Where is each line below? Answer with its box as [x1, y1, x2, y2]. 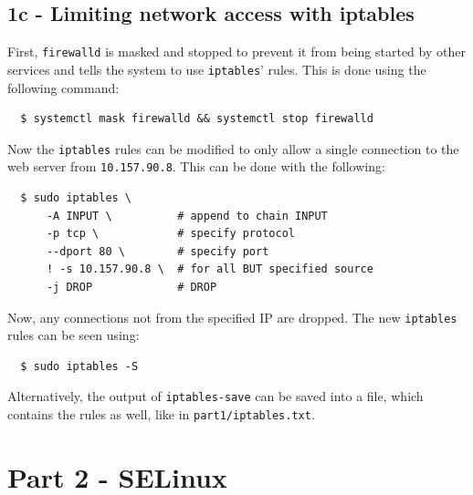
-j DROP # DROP [46, 280, 217, 294]
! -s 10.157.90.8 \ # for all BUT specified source [46, 263, 373, 276]
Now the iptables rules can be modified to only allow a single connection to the [7, 139, 459, 158]
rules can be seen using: [7, 325, 140, 345]
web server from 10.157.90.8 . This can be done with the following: [7, 157, 385, 176]
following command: [7, 77, 120, 97]
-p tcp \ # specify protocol [46, 227, 295, 241]
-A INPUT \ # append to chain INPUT [46, 209, 328, 222]
